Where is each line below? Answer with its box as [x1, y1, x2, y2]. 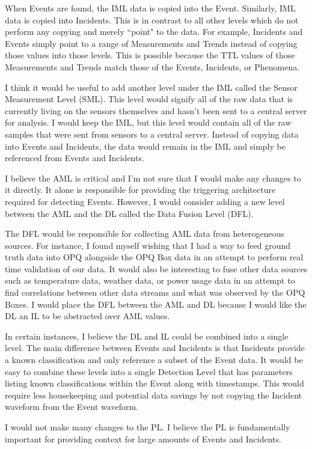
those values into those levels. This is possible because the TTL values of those [5, 49, 295, 61]
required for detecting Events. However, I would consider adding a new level [5, 195, 285, 207]
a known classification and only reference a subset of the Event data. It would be [5, 353, 303, 366]
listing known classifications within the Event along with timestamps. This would [5, 377, 304, 389]
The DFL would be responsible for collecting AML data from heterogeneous [5, 227, 285, 240]
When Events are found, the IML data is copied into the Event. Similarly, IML [5, 2, 296, 14]
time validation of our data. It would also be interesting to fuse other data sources [5, 262, 308, 275]
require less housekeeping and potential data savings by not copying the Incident [5, 388, 302, 401]
